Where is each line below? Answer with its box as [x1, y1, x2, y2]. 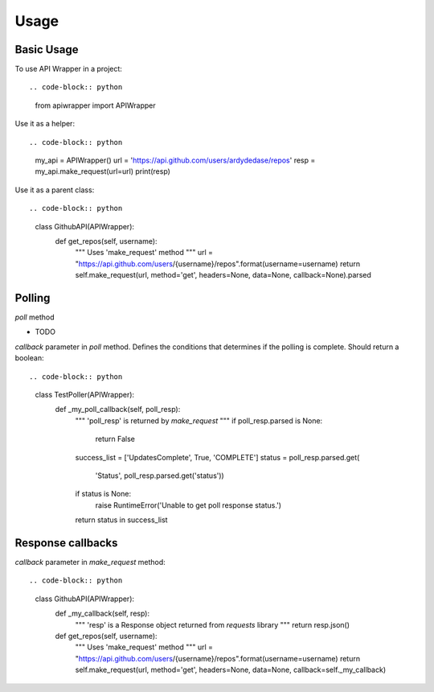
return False [95, 435, 136, 444]
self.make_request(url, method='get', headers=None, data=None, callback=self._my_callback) [75, 665, 386, 675]
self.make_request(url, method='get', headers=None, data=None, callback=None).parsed [75, 270, 371, 280]
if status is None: [75, 489, 132, 499]
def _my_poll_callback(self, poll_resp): [55, 405, 181, 414]
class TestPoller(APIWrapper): [35, 390, 135, 399]
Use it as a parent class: [14, 185, 95, 195]
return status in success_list [75, 515, 168, 525]
